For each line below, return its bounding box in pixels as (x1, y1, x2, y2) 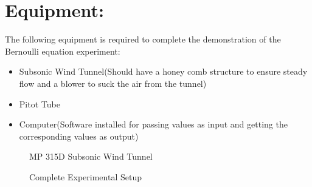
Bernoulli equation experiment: (5, 44, 120, 57)
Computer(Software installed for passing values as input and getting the (19, 118, 288, 131)
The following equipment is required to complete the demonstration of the (5, 33, 281, 46)
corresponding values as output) (19, 129, 139, 142)
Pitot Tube (19, 97, 60, 110)
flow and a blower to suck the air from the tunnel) (19, 76, 207, 89)
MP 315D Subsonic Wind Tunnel (29, 150, 153, 163)
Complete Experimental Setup (29, 170, 142, 183)
